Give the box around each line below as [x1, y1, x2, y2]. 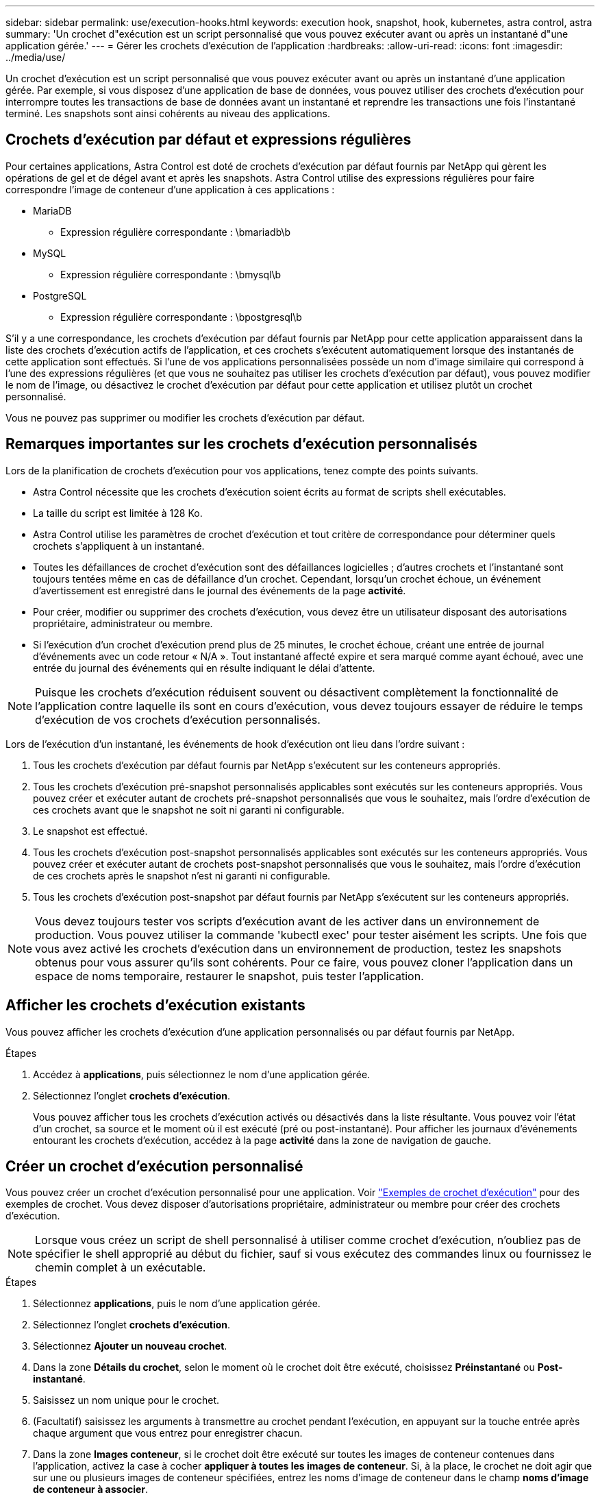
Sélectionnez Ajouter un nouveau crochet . [33, 1340, 227, 1352]
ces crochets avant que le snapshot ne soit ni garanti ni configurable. [33, 803, 345, 816]
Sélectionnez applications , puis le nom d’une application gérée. [33, 1298, 321, 1310]
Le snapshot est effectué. [33, 825, 148, 837]
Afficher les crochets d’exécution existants [5, 997, 305, 1014]
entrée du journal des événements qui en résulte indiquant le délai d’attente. [33, 661, 375, 674]
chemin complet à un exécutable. [35, 1261, 206, 1275]
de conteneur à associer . [33, 1483, 149, 1496]
